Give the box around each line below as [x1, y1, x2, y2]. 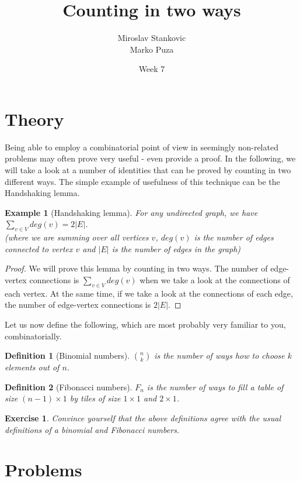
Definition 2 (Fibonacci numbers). [5, 380, 132, 393]
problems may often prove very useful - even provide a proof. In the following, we [5, 152, 296, 164]
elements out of [5, 361, 60, 373]
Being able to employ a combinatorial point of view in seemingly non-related [5, 140, 278, 153]
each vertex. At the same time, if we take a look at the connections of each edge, [5, 287, 293, 299]
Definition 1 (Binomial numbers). [5, 349, 130, 362]
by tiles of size [69, 392, 121, 404]
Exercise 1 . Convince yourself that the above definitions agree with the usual [5, 411, 281, 424]
